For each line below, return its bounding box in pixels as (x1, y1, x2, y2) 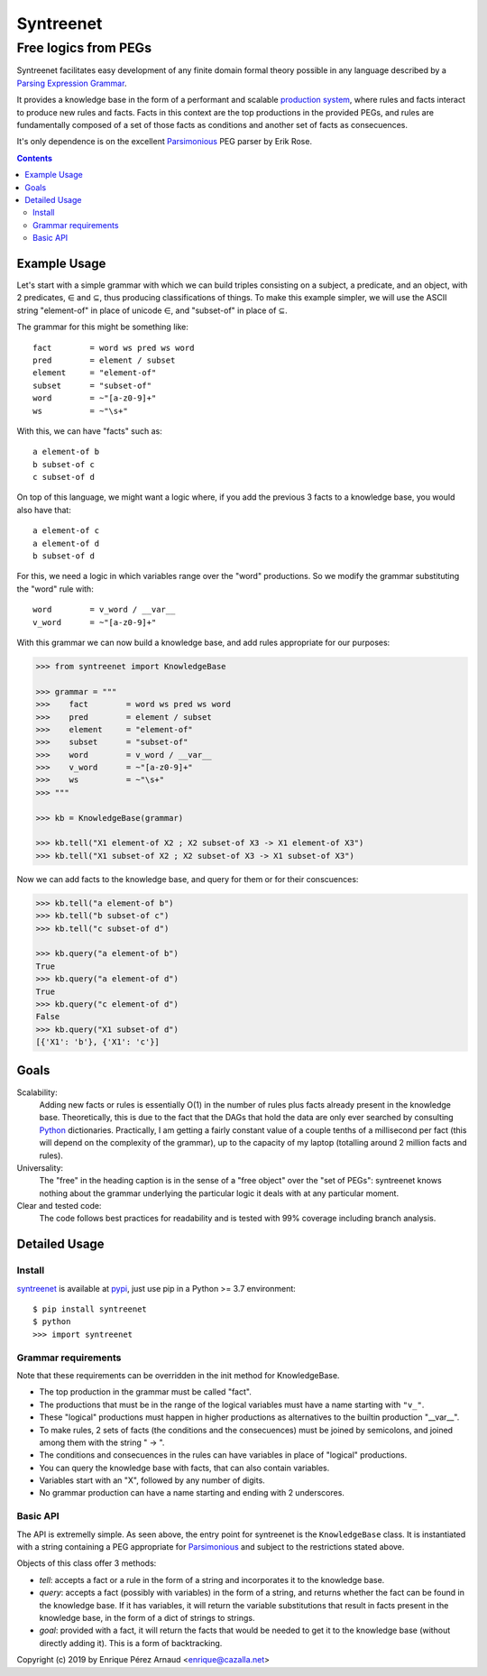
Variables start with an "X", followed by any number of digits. (39, 1475, 265, 1486)
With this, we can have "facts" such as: (16, 425, 162, 437)
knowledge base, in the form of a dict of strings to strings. (39, 1612, 255, 1623)
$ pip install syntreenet (32, 1304, 148, 1314)
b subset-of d (32, 551, 95, 561)
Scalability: (16, 1087, 58, 1098)
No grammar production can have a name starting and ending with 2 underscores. (39, 1487, 345, 1498)
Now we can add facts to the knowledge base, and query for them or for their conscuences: (16, 873, 359, 884)
